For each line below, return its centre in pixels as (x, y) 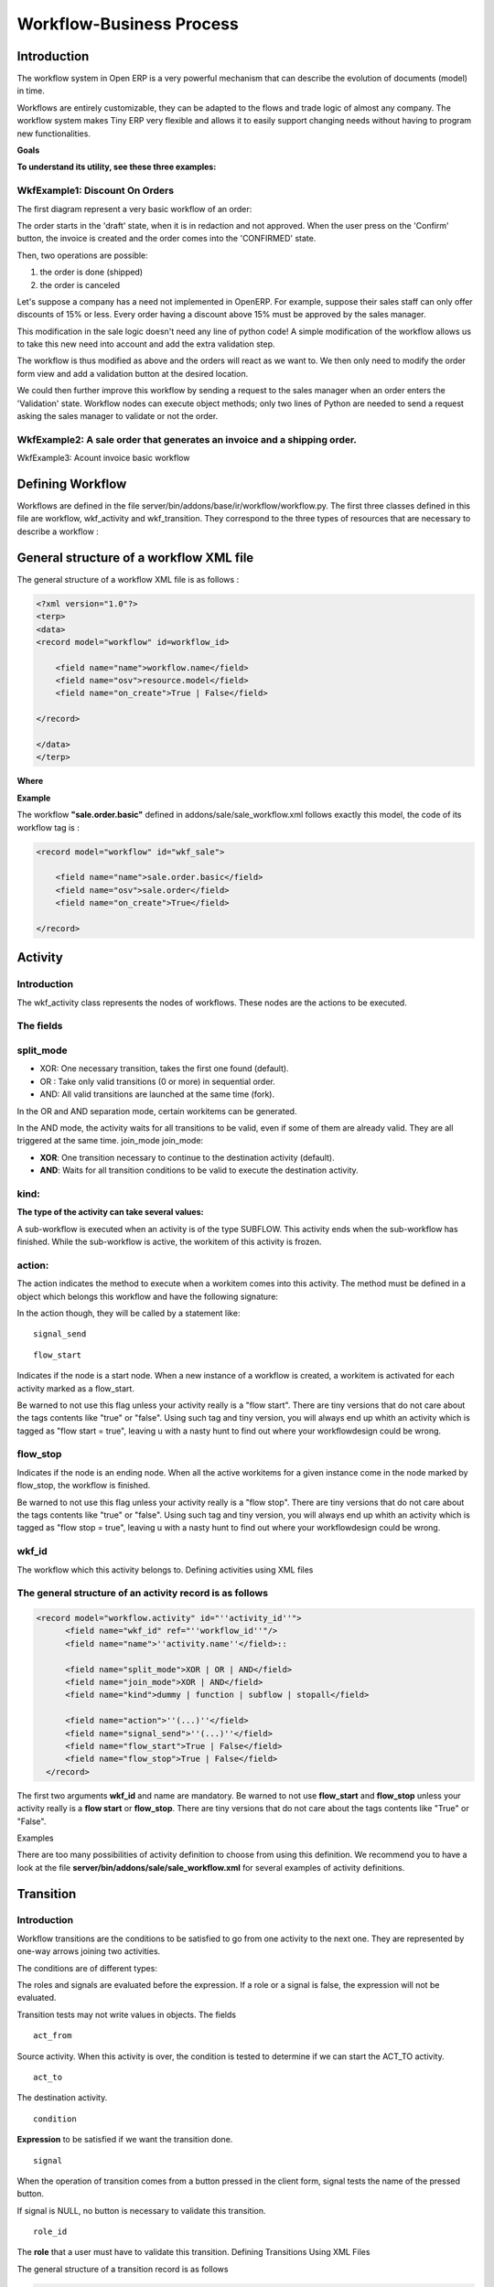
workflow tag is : (48, 827)
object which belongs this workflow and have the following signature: (148, 1296)
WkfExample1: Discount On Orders (95, 190)
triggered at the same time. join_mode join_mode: (110, 1141)
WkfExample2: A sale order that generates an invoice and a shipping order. (187, 439)
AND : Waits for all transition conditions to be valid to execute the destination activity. (199, 1170)
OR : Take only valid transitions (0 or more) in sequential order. (157, 1081)
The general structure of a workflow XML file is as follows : (128, 579)
